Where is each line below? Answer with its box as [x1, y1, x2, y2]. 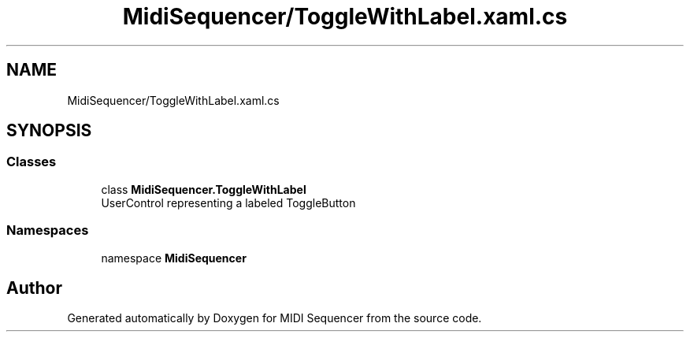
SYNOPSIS [6, 121, 92, 141]
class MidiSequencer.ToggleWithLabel [101, 182, 306, 196]
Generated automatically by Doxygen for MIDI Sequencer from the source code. [67, 311, 482, 325]
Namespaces [6, 222, 89, 239]
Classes [6, 154, 57, 170]
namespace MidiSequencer [101, 251, 247, 265]
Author [6, 277, 62, 298]
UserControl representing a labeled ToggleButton [101, 195, 356, 210]
